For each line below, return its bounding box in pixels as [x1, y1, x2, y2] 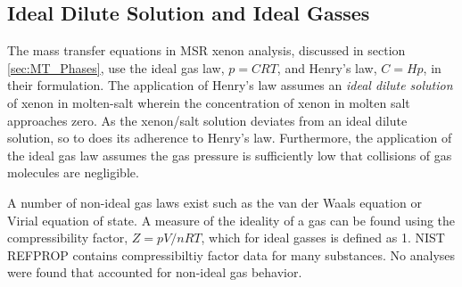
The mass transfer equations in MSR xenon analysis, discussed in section [7, 41, 406, 60]
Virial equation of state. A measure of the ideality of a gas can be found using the [7, 210, 456, 229]
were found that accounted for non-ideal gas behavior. [7, 263, 302, 282]
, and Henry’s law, [276, 58, 377, 77]
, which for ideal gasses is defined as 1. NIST [201, 228, 445, 247]
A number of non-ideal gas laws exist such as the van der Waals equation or [7, 193, 422, 211]
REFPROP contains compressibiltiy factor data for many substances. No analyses [7, 245, 456, 264]
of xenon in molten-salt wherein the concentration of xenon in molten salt [7, 93, 410, 111]
